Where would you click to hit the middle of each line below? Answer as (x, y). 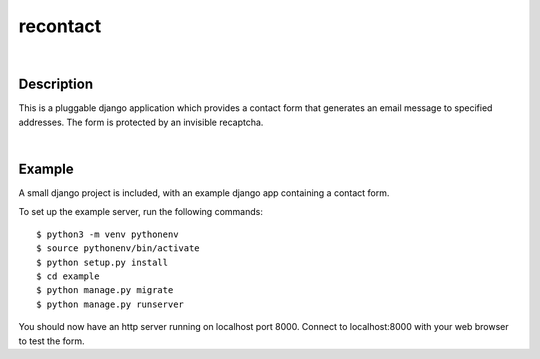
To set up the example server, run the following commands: (141, 211)
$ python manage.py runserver (110, 304)
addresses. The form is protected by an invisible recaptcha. (141, 122)
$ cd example (68, 276)
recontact (60, 26)
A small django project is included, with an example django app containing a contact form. (204, 193)
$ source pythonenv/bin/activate (118, 248)
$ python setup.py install (102, 262)
